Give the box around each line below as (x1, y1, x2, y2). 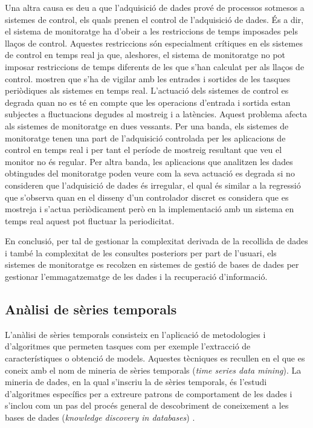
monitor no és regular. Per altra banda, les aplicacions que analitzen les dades (5, 155, 293, 167)
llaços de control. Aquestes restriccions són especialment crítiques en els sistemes (5, 36, 303, 49)
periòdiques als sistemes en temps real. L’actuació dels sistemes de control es (5, 84, 289, 97)
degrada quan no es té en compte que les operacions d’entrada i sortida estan (5, 96, 291, 108)
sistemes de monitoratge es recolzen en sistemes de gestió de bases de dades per (5, 258, 299, 271)
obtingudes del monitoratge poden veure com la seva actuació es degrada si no (5, 167, 295, 180)
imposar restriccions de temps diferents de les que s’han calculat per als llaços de (5, 60, 305, 73)
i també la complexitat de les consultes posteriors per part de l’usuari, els (5, 246, 277, 259)
